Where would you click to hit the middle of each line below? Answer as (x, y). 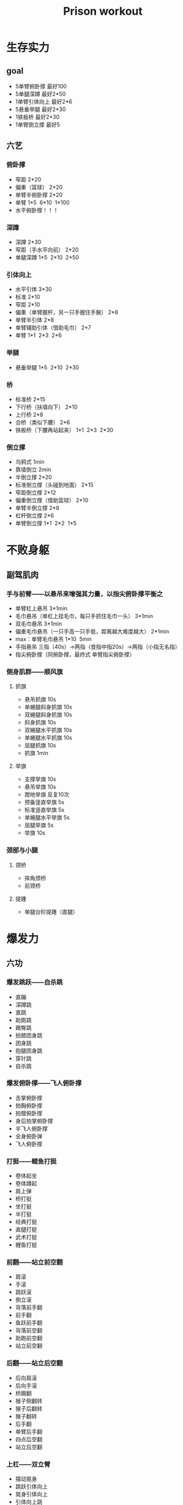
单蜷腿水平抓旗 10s (48, 738)
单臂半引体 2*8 (34, 320)
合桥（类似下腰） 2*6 (43, 422)
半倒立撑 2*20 (33, 478)
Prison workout (103, 11)
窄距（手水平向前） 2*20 (47, 249)
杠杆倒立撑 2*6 (34, 516)
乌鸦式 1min (30, 462)
